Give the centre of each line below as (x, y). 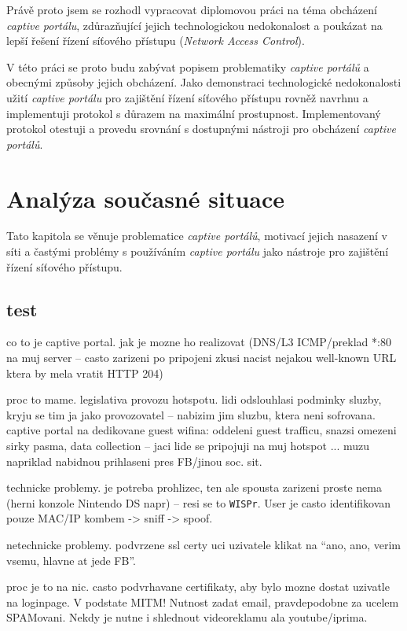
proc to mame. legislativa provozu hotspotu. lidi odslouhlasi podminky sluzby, (194, 399)
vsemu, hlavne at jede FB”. (71, 560)
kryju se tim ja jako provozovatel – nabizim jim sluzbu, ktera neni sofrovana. (191, 414)
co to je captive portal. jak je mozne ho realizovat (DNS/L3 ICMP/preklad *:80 (199, 342)
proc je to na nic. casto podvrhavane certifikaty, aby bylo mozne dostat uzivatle (198, 587)
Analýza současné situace (146, 198)
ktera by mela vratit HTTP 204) (85, 373)
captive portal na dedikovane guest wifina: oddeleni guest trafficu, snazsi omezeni (202, 430)
